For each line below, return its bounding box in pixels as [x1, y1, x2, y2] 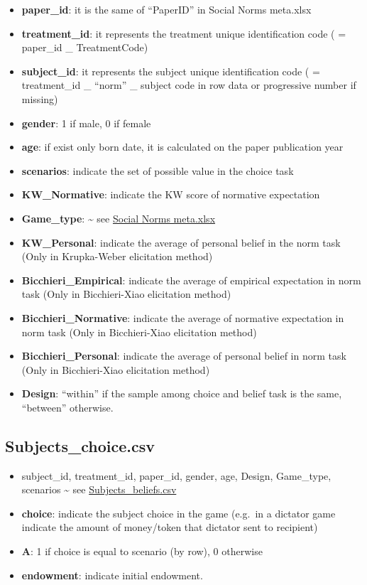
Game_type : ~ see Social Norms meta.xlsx [21, 210, 216, 225]
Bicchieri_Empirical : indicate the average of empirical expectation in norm [21, 272, 361, 287]
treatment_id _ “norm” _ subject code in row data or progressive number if [21, 77, 356, 92]
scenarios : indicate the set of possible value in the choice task [21, 163, 294, 178]
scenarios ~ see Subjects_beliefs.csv [21, 482, 177, 497]
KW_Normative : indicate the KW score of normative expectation [21, 187, 320, 202]
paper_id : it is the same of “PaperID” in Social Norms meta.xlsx [21, 2, 312, 16]
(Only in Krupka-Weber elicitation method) [21, 249, 213, 264]
